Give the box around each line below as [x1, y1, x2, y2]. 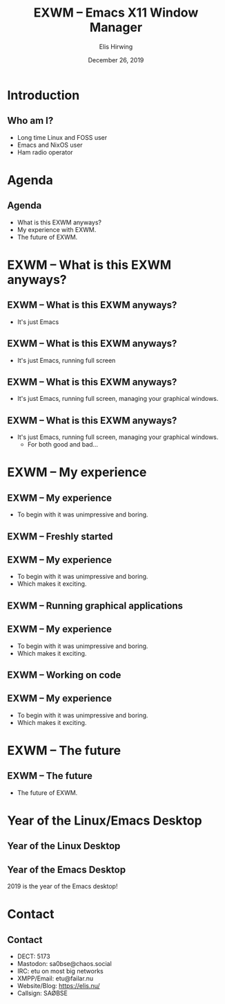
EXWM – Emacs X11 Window [33, 5, 199, 21]
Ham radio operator [17, 147, 74, 156]
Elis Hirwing [99, 42, 133, 51]
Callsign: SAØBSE [17, 989, 68, 998]
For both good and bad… [27, 440, 99, 449]
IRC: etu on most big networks [17, 967, 104, 976]
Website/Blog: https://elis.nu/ [17, 982, 100, 990]
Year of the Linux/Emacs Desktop [7, 812, 202, 828]
